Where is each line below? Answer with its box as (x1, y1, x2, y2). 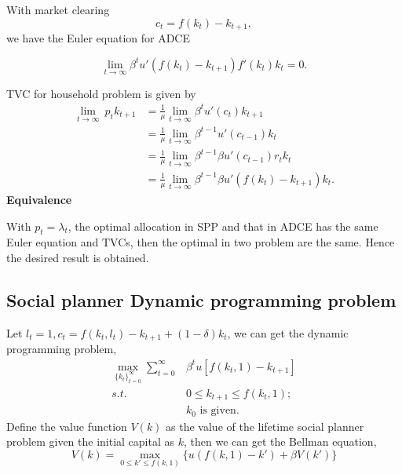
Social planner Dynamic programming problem (6, 287, 397, 312)
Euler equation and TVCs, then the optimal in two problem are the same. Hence (6, 234, 395, 250)
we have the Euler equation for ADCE (6, 30, 190, 46)
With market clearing (6, 2, 110, 17)
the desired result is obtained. (6, 249, 149, 265)
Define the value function (6, 417, 127, 434)
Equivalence (6, 191, 72, 207)
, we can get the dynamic (227, 324, 349, 341)
